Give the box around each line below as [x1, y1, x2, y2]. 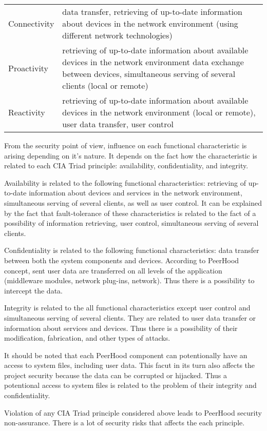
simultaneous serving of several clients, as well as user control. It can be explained [4, 197, 262, 208]
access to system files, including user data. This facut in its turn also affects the [4, 360, 255, 370]
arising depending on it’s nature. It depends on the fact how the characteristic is [4, 150, 257, 161]
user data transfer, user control [62, 118, 174, 130]
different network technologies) [62, 29, 173, 41]
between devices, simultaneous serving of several [62, 68, 236, 80]
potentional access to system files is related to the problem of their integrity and [4, 380, 257, 390]
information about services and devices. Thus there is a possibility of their [4, 322, 238, 333]
